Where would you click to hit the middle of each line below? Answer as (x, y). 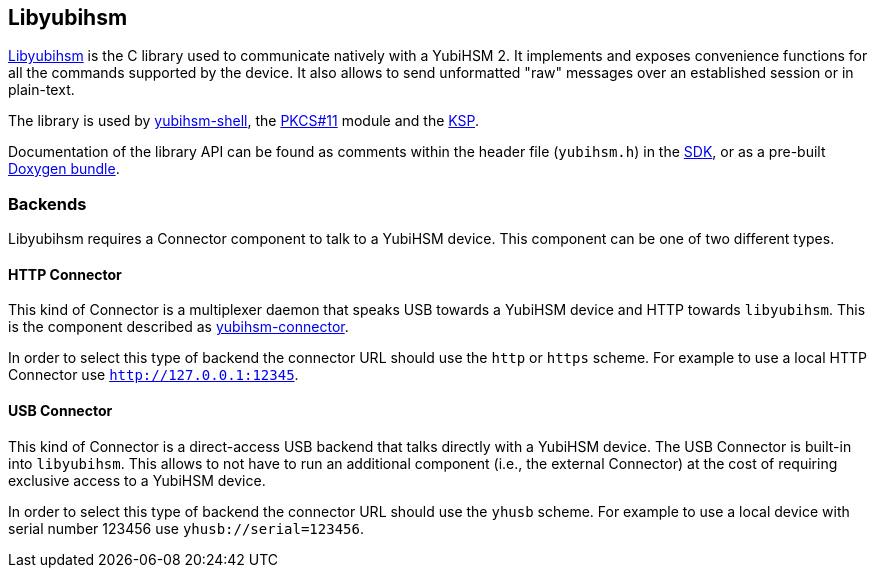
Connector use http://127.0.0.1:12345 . (153, 375)
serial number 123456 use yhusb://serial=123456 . (186, 528)
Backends (47, 203)
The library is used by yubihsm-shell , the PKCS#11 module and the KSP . (244, 121)
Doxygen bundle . (64, 169)
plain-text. (41, 90)
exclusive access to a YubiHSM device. (137, 480)
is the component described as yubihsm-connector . (178, 327)
